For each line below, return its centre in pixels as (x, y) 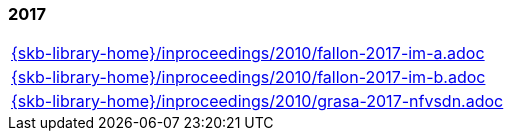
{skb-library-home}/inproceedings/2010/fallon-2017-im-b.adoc (248, 77)
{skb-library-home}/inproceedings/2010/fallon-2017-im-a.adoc (248, 53)
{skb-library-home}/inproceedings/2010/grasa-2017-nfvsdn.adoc (257, 101)
